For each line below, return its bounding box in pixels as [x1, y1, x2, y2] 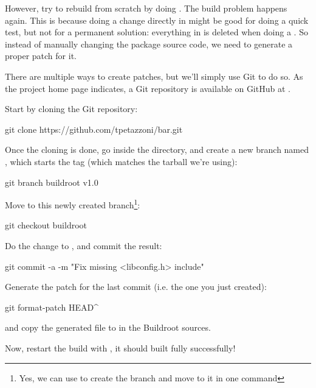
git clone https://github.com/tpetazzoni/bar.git [5, 122, 183, 135]
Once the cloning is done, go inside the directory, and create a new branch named [5, 143, 309, 156]
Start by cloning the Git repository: [5, 102, 138, 115]
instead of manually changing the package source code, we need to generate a [5, 37, 293, 50]
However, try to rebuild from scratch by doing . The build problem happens [5, 2, 287, 14]
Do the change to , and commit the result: [5, 239, 162, 252]
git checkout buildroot [5, 219, 88, 231]
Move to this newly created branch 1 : [5, 197, 140, 211]
